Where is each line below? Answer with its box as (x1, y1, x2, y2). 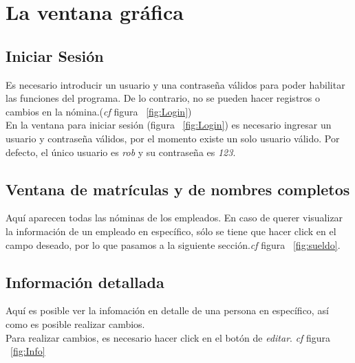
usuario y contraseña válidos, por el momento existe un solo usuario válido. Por (6, 131, 340, 145)
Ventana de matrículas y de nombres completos (6, 178, 350, 199)
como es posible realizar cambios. (6, 316, 145, 331)
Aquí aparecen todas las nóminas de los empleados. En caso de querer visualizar (6, 210, 343, 225)
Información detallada (6, 271, 164, 292)
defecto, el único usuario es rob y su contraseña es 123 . (6, 144, 236, 159)
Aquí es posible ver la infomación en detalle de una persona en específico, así (6, 303, 329, 318)
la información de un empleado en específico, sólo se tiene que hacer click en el (6, 223, 336, 238)
